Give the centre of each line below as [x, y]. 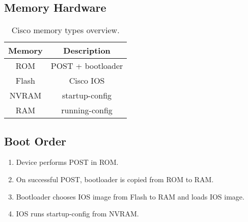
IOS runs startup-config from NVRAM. [77, 214]
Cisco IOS [87, 81]
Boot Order [35, 141]
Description [87, 51]
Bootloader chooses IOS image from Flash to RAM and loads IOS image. [130, 196]
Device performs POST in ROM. [67, 162]
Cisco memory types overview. [65, 30]
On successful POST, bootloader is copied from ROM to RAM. [115, 179]
